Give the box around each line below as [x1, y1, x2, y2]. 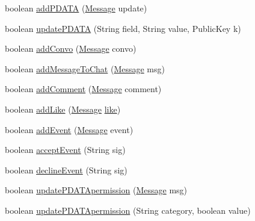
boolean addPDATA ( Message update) [5, 2, 147, 14]
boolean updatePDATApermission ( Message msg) [5, 184, 188, 196]
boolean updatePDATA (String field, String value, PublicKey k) [5, 22, 241, 34]
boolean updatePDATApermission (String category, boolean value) [5, 204, 251, 216]
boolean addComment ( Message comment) [5, 82, 162, 95]
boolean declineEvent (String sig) [5, 163, 127, 176]
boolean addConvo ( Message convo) [5, 42, 137, 55]
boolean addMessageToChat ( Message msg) [5, 62, 165, 75]
